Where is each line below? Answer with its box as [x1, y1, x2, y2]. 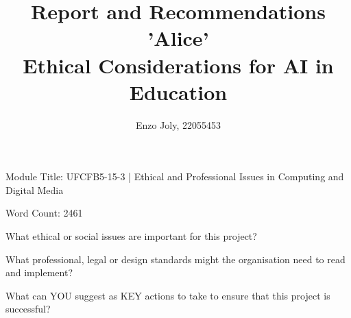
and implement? [5, 265, 73, 280]
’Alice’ [147, 24, 209, 52]
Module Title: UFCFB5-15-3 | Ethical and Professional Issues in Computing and [5, 169, 344, 184]
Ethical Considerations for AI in [23, 51, 334, 79]
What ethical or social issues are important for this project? [5, 229, 257, 243]
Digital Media [5, 182, 64, 197]
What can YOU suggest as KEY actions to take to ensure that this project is [5, 288, 330, 302]
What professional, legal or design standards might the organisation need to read [5, 252, 346, 266]
